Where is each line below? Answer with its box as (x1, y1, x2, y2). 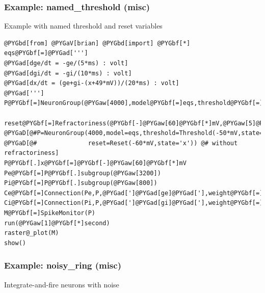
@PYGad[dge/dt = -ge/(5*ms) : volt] (4, 60, 128, 67)
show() (4, 239, 26, 247)
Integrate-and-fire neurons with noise (4, 279, 119, 289)
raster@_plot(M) (4, 229, 59, 237)
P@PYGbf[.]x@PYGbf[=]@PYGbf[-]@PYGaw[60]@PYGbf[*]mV (4, 159, 187, 167)
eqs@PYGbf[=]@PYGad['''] (4, 49, 88, 57)
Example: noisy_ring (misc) (4, 259, 121, 272)
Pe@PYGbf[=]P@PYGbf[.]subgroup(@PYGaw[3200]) (4, 169, 161, 177)
